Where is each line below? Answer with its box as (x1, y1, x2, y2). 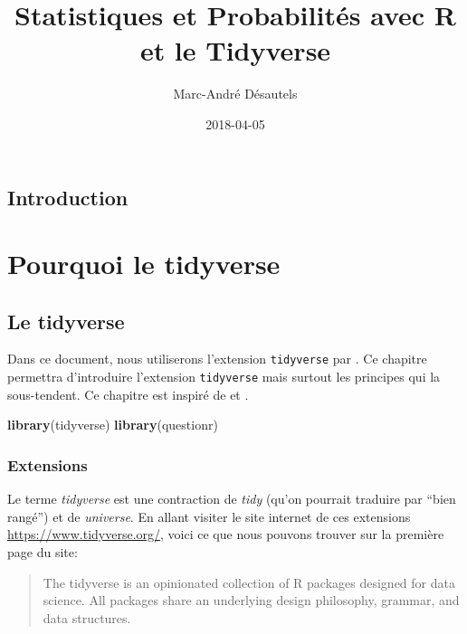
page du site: (7, 542, 78, 561)
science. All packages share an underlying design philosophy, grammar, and (43, 591, 460, 610)
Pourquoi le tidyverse (7, 245, 281, 282)
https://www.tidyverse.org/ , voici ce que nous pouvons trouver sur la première (7, 525, 444, 544)
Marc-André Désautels (173, 84, 298, 103)
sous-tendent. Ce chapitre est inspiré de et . (7, 384, 249, 403)
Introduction (7, 183, 129, 211)
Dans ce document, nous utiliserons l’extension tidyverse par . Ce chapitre (7, 349, 427, 368)
